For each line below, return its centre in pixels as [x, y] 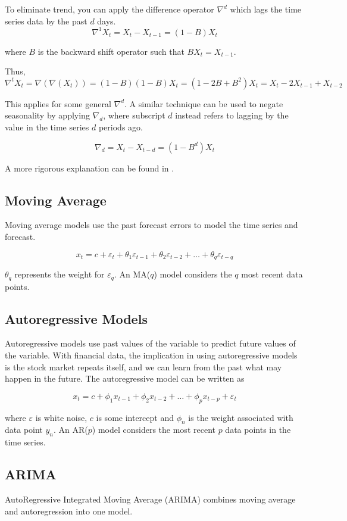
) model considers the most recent [154, 430]
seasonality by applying [47, 115]
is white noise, [61, 417]
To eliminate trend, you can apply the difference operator [110, 9]
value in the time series [47, 127]
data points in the [258, 430]
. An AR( [71, 430]
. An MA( [132, 274]
